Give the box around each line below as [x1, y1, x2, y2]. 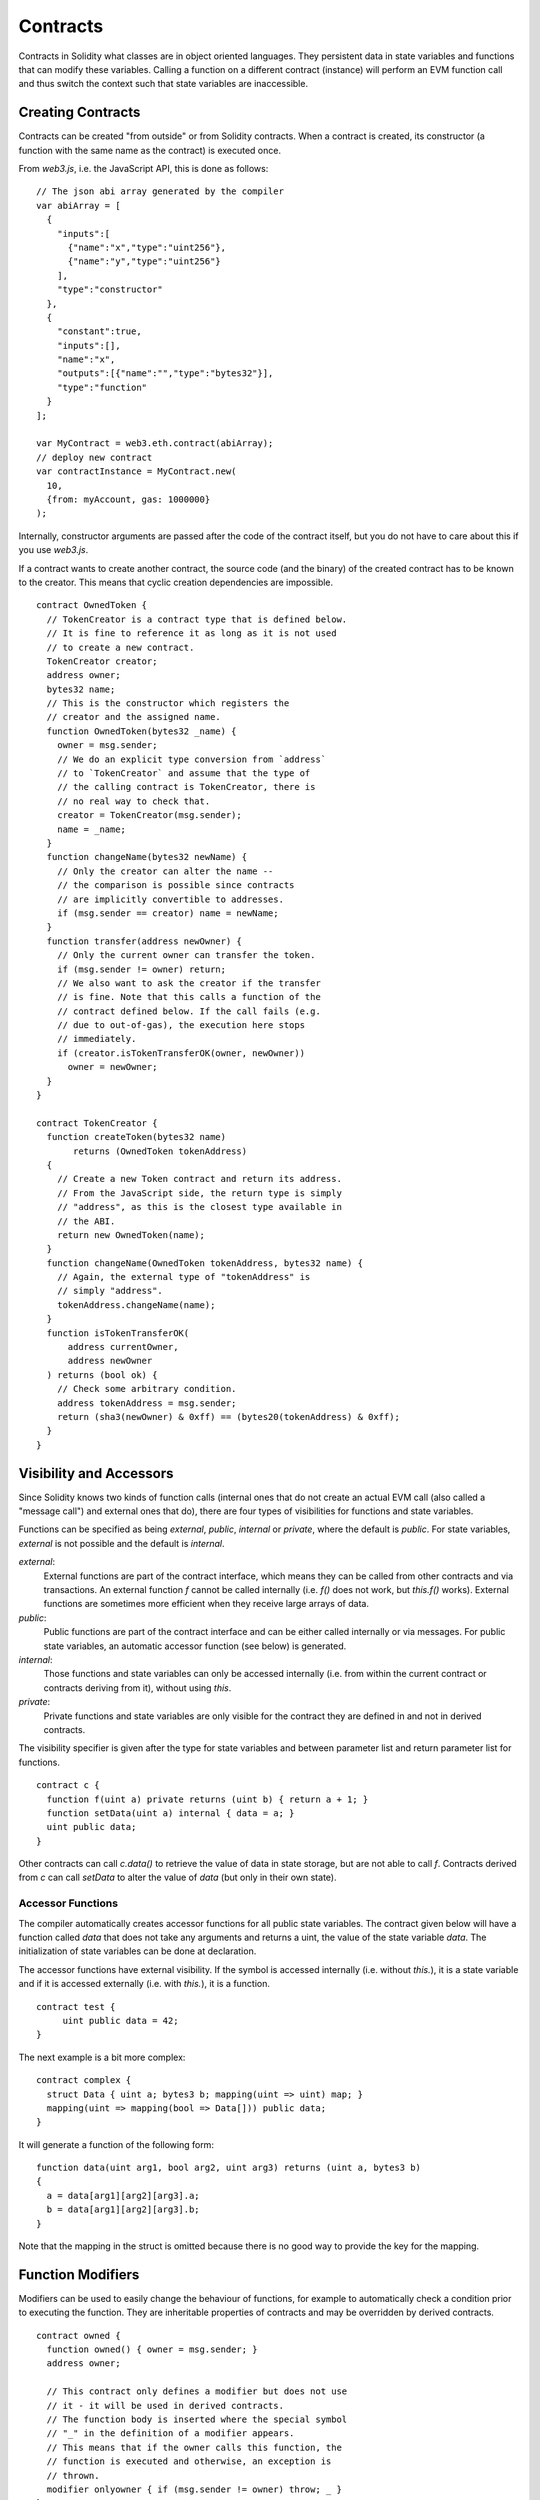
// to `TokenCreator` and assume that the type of [56, 768, 311, 779]
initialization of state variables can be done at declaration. [18, 1945, 257, 1957]
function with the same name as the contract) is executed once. [18, 144, 282, 156]
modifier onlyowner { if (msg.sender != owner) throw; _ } [46, 2484, 342, 2495]
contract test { [36, 2001, 116, 2012]
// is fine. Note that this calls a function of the [56, 991, 322, 1003]
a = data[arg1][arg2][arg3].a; [46, 2190, 200, 2201]
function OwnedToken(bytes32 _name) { [46, 725, 237, 737]
